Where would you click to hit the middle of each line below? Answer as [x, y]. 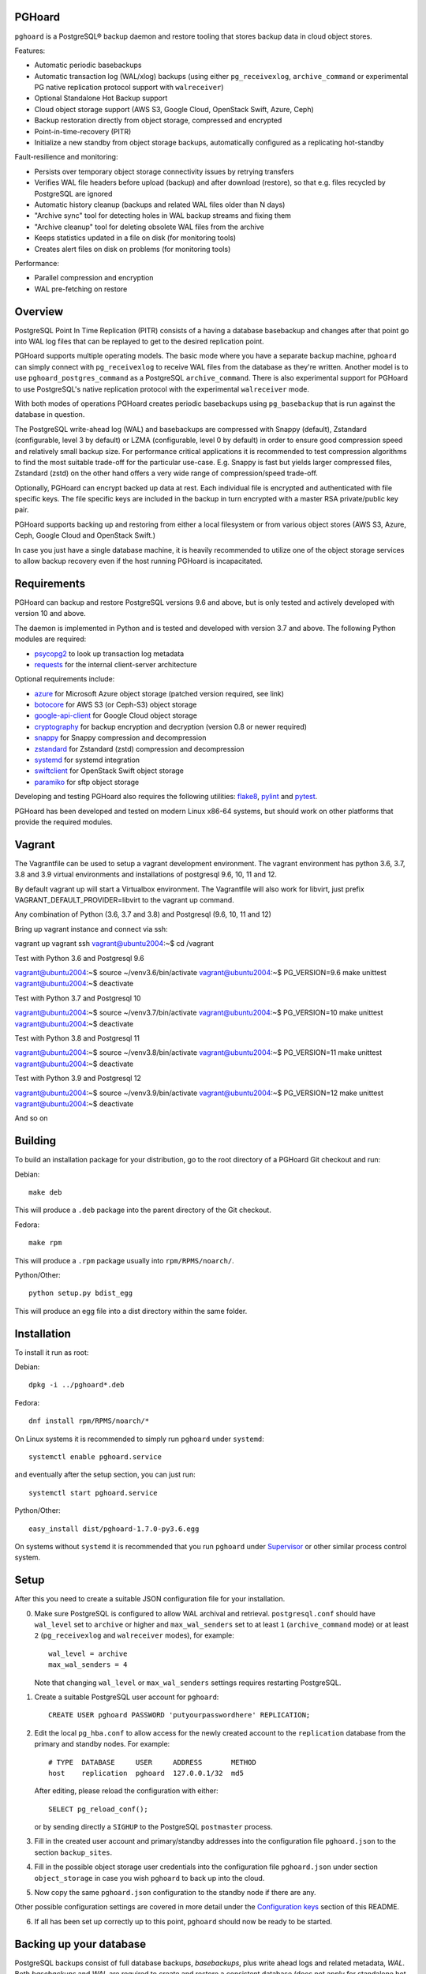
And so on [31, 1118]
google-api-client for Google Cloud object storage [116, 715]
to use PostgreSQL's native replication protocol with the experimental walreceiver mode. [162, 389]
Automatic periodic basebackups [88, 65]
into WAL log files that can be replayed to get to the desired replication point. [139, 342]
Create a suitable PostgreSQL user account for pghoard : [127, 1697]
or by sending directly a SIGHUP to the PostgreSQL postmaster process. [153, 1827]
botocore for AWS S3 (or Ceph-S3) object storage [116, 705]
